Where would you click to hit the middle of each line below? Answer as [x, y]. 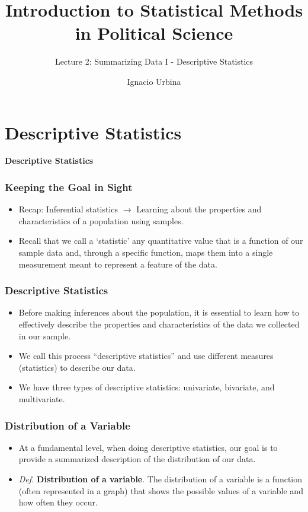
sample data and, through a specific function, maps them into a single [146, 252]
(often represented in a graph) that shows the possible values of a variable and [161, 490]
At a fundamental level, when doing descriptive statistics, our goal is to [148, 447]
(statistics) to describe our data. [77, 367]
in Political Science [154, 33]
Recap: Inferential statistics [68, 209]
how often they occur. [58, 502]
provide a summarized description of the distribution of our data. [137, 459]
